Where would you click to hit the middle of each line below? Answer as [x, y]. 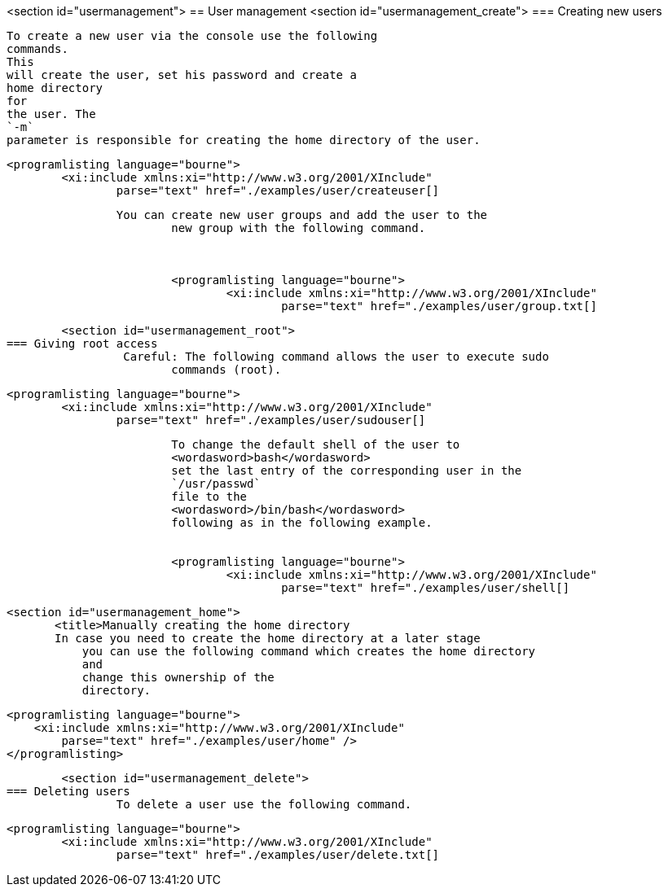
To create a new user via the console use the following [192, 36]
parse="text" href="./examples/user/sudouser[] [271, 420]
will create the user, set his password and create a [182, 75]
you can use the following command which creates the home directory [309, 651]
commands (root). [226, 370]
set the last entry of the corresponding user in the [347, 471]
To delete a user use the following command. [264, 804]
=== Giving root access [82, 344]
